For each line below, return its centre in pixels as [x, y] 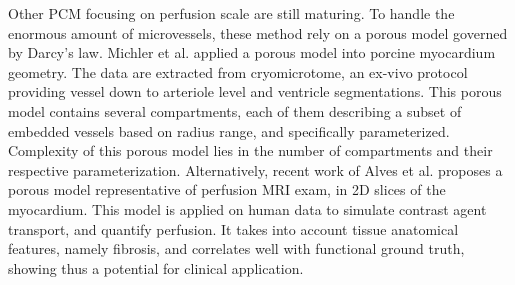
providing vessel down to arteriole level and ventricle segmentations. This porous [255, 91]
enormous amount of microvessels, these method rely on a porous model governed [258, 32]
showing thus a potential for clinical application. [156, 267]
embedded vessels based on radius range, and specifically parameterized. [229, 130]
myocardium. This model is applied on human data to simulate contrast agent [247, 208]
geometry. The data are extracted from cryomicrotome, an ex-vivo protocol [238, 71]
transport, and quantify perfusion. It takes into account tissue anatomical [233, 228]
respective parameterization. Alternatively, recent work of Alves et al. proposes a [255, 169]
